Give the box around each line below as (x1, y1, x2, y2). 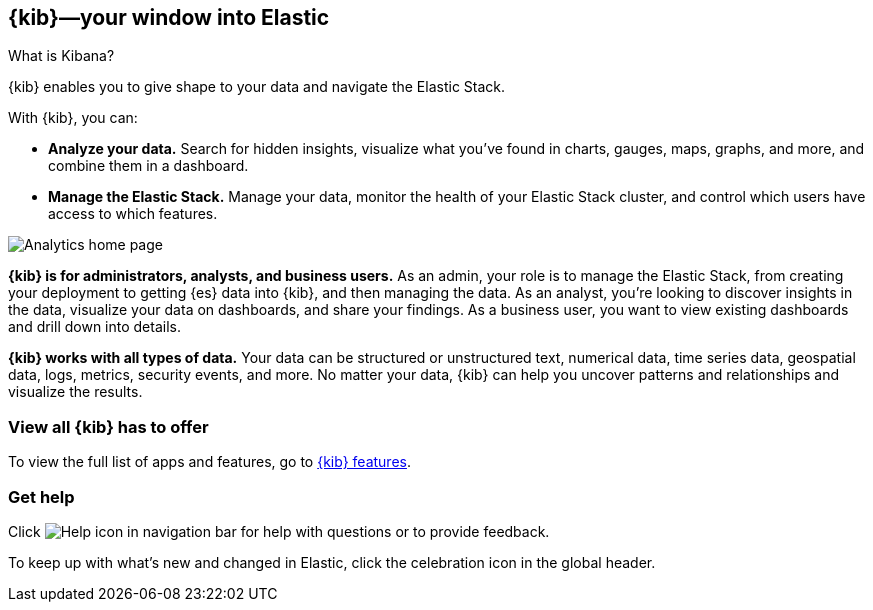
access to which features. (48, 205, 218, 223)
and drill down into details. (8, 318, 181, 336)
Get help (8, 486, 75, 507)
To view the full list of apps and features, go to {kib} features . (8, 453, 411, 471)
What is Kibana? (8, 47, 115, 65)
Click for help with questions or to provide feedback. (8, 522, 550, 540)
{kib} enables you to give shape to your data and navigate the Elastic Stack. (8, 78, 506, 96)
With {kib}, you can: (8, 109, 138, 127)
